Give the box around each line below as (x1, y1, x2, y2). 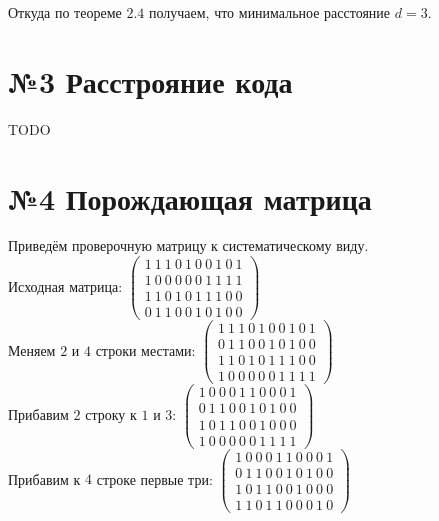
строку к (85, 404, 137, 424)
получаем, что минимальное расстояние (148, 2, 391, 22)
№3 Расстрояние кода (8, 60, 293, 101)
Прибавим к (8, 468, 81, 489)
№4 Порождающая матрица (8, 177, 372, 218)
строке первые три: (96, 468, 213, 489)
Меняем (8, 339, 56, 360)
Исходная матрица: (8, 275, 123, 296)
